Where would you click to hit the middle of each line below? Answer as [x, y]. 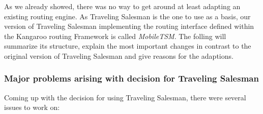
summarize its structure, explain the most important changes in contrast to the [128, 46]
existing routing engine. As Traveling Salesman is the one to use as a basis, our [127, 16]
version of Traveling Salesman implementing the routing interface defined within [129, 26]
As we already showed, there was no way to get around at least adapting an [122, 6]
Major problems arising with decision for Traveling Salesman [131, 78]
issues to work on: [32, 107]
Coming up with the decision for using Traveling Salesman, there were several [125, 97]
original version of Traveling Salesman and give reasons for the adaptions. [119, 55]
